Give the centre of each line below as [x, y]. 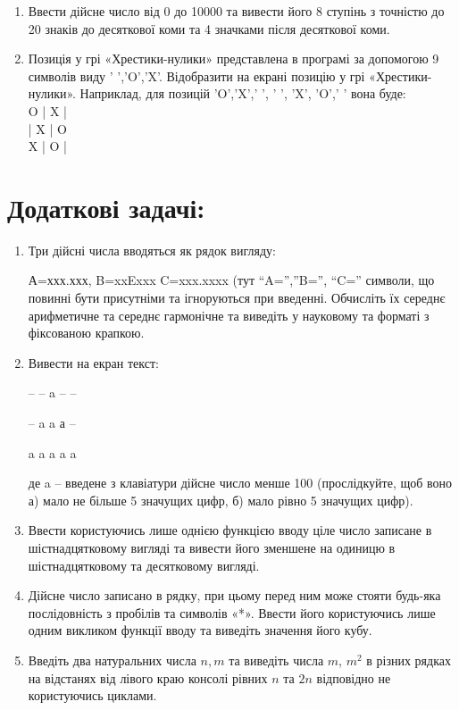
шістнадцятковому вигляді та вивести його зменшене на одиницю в [212, 547]
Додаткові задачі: [106, 207]
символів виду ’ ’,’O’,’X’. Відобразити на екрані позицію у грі [196, 75]
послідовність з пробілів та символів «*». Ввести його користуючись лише [232, 612]
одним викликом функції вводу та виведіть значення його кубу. [200, 630]
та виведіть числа [276, 660]
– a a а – [52, 423]
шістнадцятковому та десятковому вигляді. [144, 565]
